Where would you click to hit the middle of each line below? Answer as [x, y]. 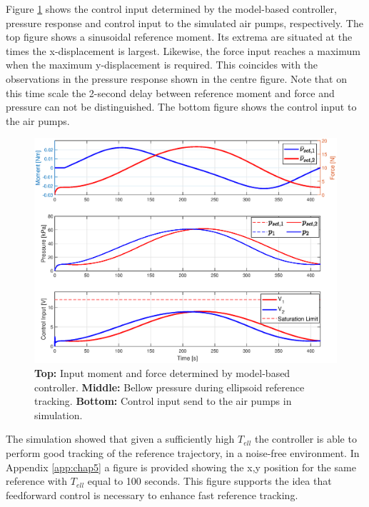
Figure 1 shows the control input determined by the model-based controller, [171, 9]
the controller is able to [306, 439]
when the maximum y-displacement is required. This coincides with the [162, 65]
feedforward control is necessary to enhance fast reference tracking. [152, 495]
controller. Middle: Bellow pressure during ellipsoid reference [170, 387]
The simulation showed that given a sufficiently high [120, 439]
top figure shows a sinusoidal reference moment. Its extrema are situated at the [179, 37]
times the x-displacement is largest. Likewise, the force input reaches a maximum [183, 50]
